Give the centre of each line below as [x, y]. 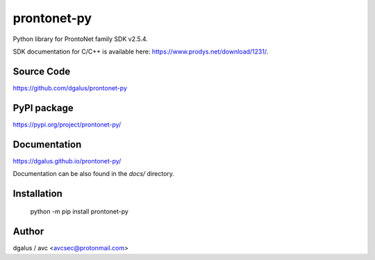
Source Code [42, 71]
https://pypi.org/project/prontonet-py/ [67, 124]
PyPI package [43, 108]
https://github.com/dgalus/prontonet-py [70, 88]
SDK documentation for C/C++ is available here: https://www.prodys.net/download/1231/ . [141, 51]
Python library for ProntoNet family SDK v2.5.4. [81, 39]
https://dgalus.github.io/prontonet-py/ [67, 161]
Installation [37, 194]
